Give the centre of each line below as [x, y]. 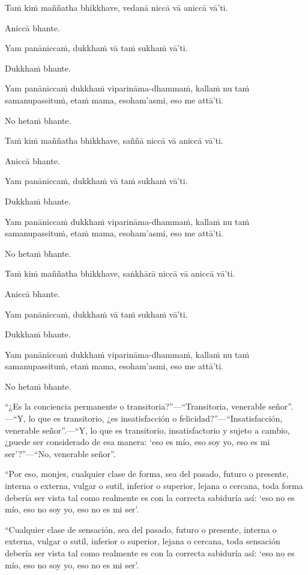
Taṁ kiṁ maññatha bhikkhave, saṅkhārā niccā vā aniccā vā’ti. [120, 273]
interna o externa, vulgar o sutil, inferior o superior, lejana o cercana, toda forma [154, 486]
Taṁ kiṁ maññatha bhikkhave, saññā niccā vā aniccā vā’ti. [114, 140]
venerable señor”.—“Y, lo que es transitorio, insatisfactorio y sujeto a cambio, [147, 430]
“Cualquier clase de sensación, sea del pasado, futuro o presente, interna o [141, 529]
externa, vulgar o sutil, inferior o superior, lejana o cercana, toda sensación [143, 541]
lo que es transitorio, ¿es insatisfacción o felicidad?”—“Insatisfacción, [156, 418]
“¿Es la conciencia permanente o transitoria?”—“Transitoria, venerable [135, 406]
